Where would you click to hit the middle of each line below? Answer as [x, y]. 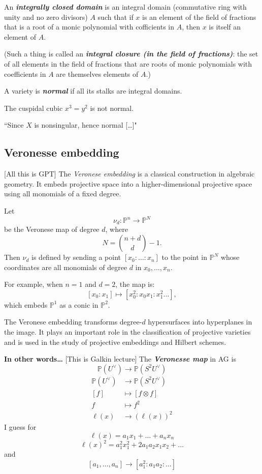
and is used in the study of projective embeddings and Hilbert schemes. [115, 342]
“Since [14, 125]
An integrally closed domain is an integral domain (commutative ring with [125, 7]
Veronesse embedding [62, 152]
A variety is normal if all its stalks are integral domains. [93, 91]
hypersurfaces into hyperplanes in [200, 322]
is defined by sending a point [76, 257]
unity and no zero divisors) [46, 17]
